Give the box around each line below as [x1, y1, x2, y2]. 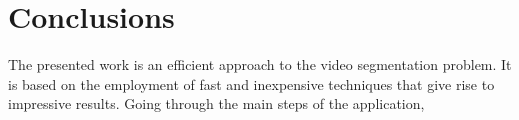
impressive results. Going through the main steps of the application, [8, 93, 425, 114]
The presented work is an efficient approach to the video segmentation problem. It [8, 54, 512, 75]
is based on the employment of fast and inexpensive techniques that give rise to [8, 73, 495, 94]
